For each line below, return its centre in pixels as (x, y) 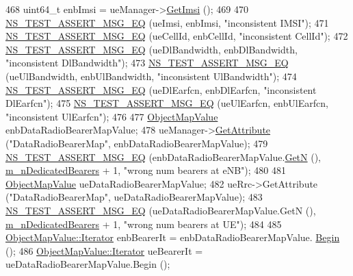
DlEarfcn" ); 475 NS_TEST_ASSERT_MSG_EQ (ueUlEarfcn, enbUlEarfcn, (167, 103)
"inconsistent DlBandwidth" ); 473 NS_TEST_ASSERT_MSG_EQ (147, 63)
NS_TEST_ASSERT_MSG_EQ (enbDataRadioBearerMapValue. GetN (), (164, 156)
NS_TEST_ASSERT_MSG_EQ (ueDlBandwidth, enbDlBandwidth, (152, 49)
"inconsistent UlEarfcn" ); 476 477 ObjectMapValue (112, 116)
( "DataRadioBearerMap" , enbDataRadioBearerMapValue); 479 (137, 143)
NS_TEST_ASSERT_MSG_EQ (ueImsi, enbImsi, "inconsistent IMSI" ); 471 (167, 22)
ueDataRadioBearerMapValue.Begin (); (88, 264)
